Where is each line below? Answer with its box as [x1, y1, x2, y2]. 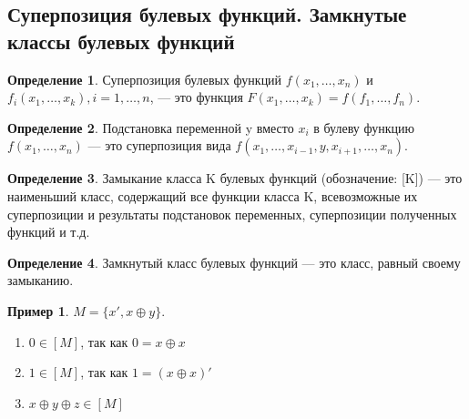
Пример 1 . [7, 301, 69, 320]
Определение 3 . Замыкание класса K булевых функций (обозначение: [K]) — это [7, 169, 463, 188]
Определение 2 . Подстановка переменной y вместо [7, 118, 294, 137]
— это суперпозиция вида [87, 136, 231, 155]
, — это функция [149, 87, 243, 107]
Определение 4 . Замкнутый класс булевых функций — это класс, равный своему [7, 252, 461, 271]
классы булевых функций [7, 26, 235, 55]
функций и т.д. [7, 222, 90, 241]
